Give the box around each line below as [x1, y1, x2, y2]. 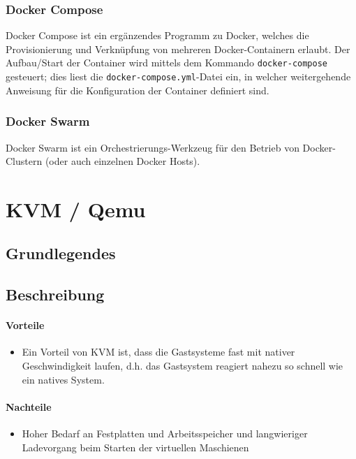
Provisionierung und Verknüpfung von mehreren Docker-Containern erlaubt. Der [6, 41, 350, 56]
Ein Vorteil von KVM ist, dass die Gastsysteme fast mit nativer [22, 344, 295, 359]
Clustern [6, 154, 43, 168]
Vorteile [6, 318, 45, 333]
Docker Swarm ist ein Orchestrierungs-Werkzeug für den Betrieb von [6, 140, 299, 154]
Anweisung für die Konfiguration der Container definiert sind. [6, 82, 269, 97]
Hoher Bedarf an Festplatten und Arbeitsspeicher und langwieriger [22, 426, 308, 441]
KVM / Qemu [6, 194, 146, 223]
